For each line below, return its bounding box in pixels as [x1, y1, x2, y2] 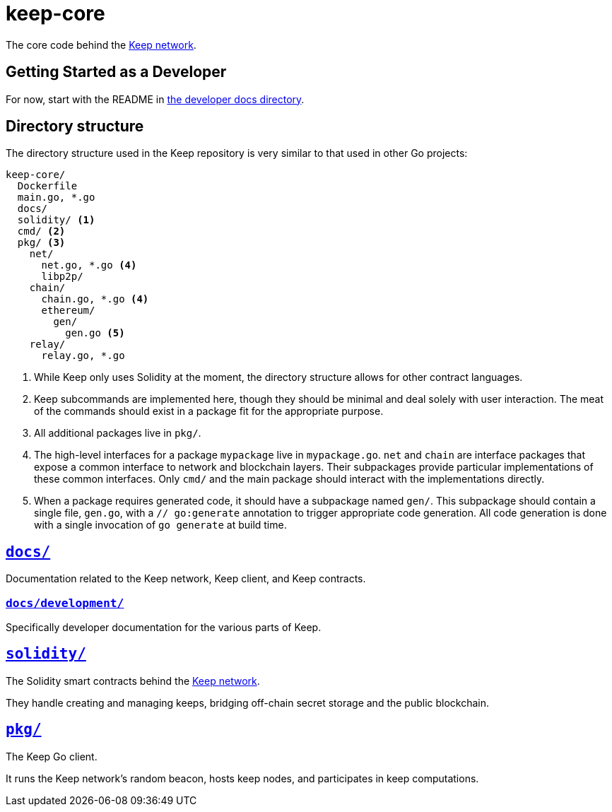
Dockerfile [17, 180, 78, 192]
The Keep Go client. [6, 750, 98, 763]
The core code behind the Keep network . [6, 38, 196, 51]
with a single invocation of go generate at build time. [34, 519, 287, 531]
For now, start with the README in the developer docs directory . [6, 93, 305, 105]
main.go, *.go [17, 192, 95, 204]
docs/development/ [6, 596, 124, 610]
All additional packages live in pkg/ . [34, 427, 201, 440]
